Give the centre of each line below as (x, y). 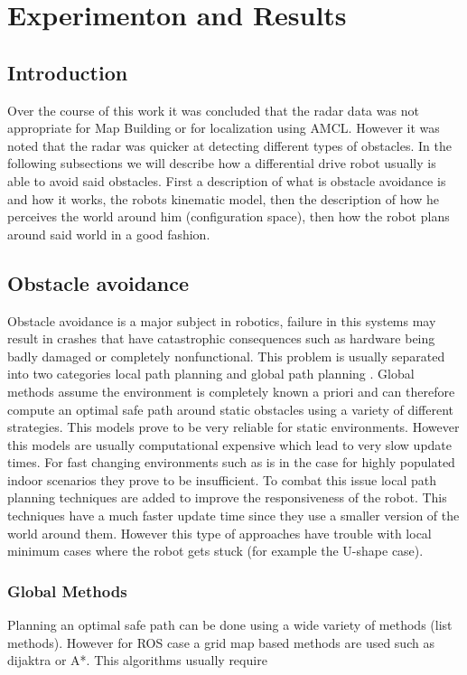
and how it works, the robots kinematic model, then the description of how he (223, 198)
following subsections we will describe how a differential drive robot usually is (222, 163)
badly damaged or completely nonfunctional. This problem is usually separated (226, 356)
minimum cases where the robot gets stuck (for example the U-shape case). (215, 551)
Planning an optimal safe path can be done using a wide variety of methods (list (230, 625)
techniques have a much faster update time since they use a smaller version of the (233, 516)
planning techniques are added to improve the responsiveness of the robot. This (227, 497)
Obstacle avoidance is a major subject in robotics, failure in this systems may (222, 320)
